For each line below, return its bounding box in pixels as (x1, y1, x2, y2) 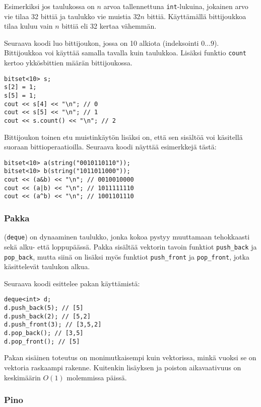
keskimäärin (4, 372, 41, 382)
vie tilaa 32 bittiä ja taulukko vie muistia (4, 11, 131, 21)
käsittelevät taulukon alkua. (4, 261, 90, 272)
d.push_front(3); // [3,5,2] (4, 321, 102, 329)
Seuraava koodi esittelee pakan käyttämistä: (4, 278, 140, 288)
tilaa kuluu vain (4, 21, 53, 31)
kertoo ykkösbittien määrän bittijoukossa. (4, 57, 133, 68)
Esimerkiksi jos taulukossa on (4, 1, 95, 11)
